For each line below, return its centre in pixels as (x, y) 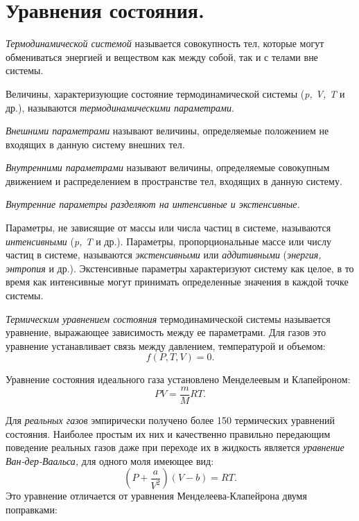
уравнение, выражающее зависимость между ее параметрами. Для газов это (166, 332)
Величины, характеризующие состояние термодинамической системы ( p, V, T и (175, 93)
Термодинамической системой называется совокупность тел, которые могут (165, 43)
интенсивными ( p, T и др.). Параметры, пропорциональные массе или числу (168, 241)
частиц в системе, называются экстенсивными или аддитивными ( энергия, (164, 255)
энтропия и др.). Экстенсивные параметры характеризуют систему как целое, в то (180, 268)
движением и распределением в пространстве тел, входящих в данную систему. (174, 180)
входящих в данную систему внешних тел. (95, 144)
